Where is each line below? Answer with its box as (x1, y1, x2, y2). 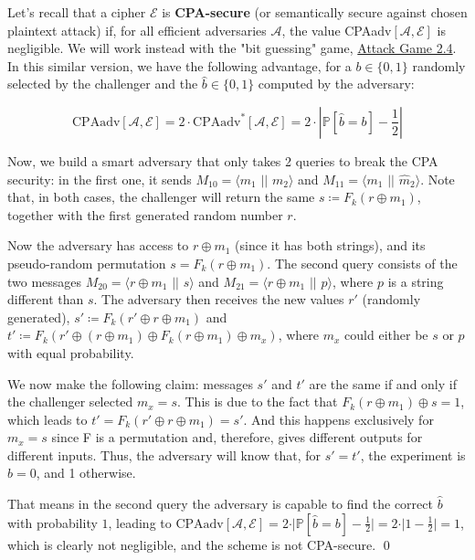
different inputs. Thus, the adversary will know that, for (7, 445, 322, 464)
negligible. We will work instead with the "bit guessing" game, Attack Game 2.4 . (7, 38, 457, 58)
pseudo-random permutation (7, 253, 166, 272)
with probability (7, 512, 98, 532)
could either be (344, 325, 428, 344)
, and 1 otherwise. (36, 463, 136, 482)
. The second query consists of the (267, 253, 458, 272)
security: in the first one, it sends (7, 169, 192, 188)
